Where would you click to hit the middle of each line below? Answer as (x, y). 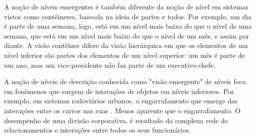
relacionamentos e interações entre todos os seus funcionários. (97, 130)
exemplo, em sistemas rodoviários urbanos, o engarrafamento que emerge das (121, 101)
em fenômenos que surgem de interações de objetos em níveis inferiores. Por (119, 91)
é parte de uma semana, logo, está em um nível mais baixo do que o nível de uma (128, 26)
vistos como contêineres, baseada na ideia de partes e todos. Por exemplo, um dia (128, 16)
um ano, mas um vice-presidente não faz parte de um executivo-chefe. (110, 65)
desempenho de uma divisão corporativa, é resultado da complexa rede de (116, 120)
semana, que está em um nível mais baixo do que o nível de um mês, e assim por (127, 35)
